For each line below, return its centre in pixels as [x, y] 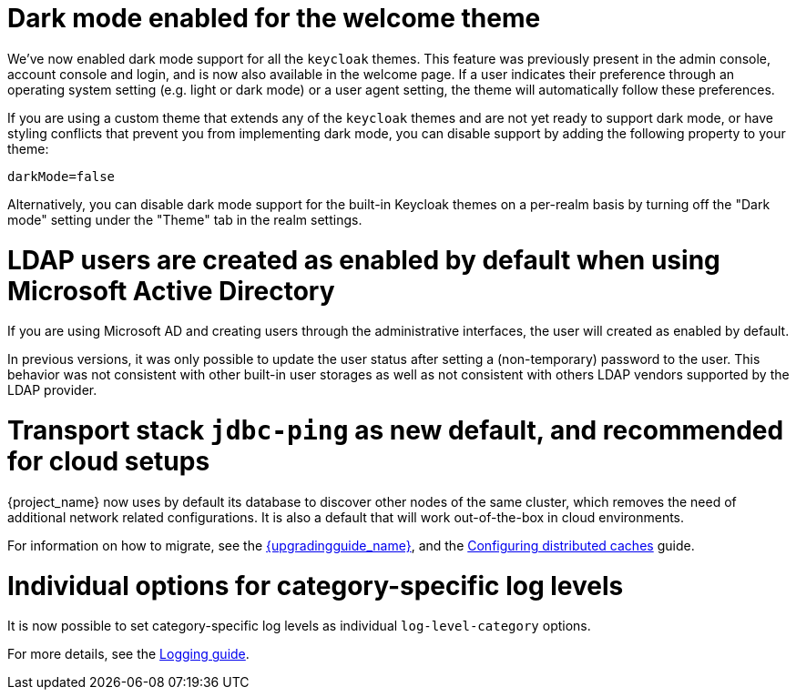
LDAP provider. [52, 390]
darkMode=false [61, 176]
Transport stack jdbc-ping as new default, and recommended [396, 430]
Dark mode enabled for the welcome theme [274, 18]
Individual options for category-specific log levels [316, 586]
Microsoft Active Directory [171, 291]
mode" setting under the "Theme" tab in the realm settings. [185, 219]
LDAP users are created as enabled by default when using [364, 260]
